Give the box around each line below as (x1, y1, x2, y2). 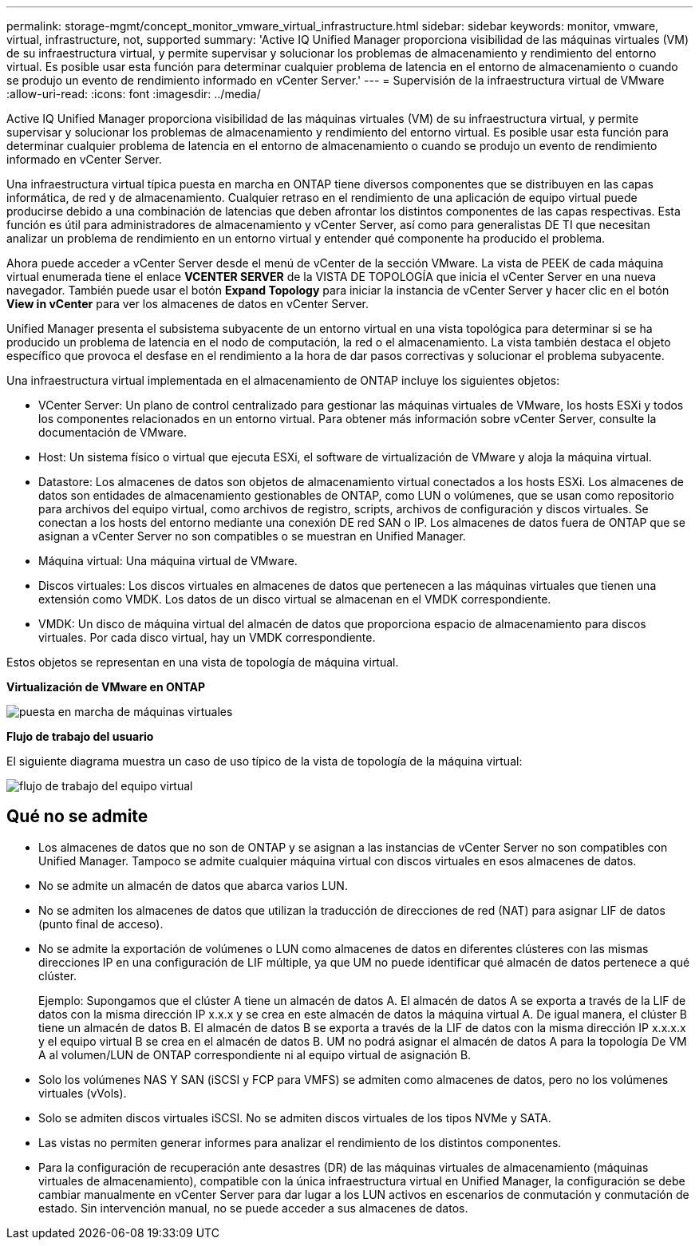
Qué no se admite (6, 806, 148, 827)
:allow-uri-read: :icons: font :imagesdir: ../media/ (6, 87, 261, 101)
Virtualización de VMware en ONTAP (6, 680, 206, 694)
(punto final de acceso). (38, 916, 164, 931)
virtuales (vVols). (38, 1086, 127, 1100)
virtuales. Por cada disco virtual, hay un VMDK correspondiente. (38, 631, 376, 644)
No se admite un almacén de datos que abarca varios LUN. (38, 878, 348, 892)
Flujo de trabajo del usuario (6, 730, 154, 743)
